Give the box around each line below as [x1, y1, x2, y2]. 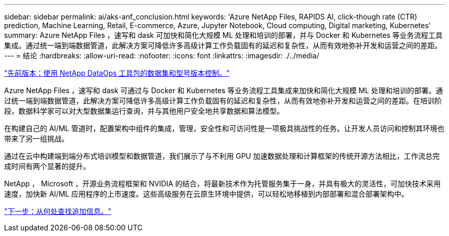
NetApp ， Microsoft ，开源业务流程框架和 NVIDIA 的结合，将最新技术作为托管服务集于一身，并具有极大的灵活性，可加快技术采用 [4, 179, 441, 188]
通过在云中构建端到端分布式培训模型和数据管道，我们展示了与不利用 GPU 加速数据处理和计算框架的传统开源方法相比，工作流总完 [4, 152, 440, 160]
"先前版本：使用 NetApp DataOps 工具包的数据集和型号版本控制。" [4, 69, 230, 77]
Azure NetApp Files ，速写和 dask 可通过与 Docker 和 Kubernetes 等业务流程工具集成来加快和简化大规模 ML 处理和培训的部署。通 [4, 86, 443, 95]
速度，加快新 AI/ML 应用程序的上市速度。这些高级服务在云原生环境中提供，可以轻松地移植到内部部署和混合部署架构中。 [4, 189, 409, 198]
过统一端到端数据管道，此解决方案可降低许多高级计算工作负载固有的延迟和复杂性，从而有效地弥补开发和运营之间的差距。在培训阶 [4, 96, 442, 105]
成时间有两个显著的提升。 [4, 162, 90, 170]
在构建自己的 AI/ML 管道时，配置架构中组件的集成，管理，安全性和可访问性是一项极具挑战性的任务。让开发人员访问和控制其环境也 [4, 124, 444, 133]
